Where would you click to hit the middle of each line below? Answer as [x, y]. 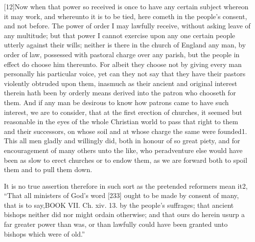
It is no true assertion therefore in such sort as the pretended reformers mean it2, [126, 186]
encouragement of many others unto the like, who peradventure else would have [123, 150]
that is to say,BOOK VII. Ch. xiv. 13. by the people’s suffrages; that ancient [119, 205]
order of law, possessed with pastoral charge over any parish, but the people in [122, 54]
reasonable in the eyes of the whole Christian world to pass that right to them [121, 121]
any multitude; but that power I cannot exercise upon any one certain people [120, 35]
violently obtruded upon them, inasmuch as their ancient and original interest [121, 83]
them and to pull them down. [48, 169]
